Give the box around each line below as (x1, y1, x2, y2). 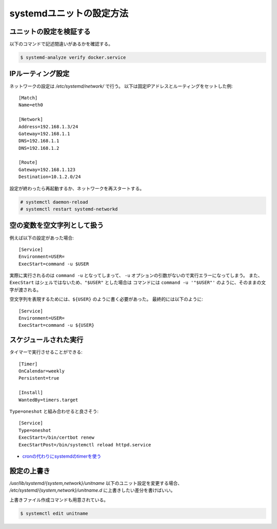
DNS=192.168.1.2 (18, 145, 60, 151)
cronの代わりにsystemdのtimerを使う (22, 453, 102, 459)
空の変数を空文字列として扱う (9, 221, 104, 230)
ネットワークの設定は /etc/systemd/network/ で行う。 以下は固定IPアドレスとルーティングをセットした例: (9, 83, 233, 89)
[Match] (18, 95, 38, 101)
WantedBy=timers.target (18, 397, 78, 403)
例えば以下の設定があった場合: (9, 234, 74, 241)
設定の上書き (9, 466, 50, 475)
